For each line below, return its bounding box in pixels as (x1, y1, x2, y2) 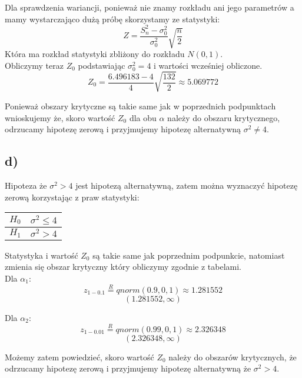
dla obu (129, 111, 157, 123)
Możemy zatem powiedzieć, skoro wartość (5, 350, 154, 363)
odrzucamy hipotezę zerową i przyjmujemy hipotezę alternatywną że (5, 362, 251, 374)
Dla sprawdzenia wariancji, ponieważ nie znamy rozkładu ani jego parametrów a (5, 1, 294, 13)
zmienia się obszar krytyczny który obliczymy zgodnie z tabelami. (5, 260, 241, 273)
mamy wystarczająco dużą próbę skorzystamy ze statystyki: (5, 12, 220, 25)
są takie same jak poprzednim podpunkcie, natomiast (92, 249, 285, 261)
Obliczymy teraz (5, 59, 64, 71)
